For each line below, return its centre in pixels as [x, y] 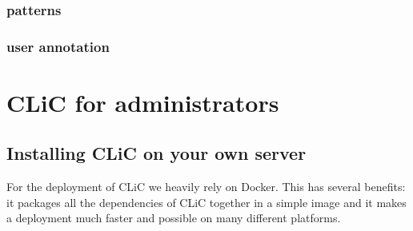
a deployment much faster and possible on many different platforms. [174, 218]
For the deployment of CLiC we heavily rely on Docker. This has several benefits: [206, 187]
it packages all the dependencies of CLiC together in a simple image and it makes [206, 202]
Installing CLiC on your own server [156, 153]
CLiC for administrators [143, 102]
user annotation [58, 46]
